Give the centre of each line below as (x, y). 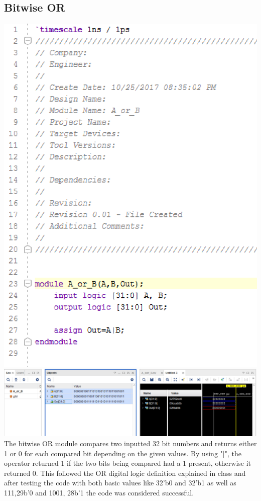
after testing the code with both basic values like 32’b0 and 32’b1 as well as (120, 483)
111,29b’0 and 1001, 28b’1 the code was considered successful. (99, 492)
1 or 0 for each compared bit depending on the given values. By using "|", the (123, 453)
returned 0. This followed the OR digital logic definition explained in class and (125, 473)
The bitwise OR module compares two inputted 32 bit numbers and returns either (130, 443)
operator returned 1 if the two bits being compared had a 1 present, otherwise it (128, 463)
